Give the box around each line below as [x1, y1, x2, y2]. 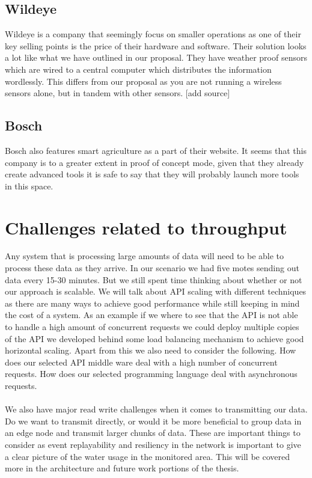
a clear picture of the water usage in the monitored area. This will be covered [5, 450, 290, 462]
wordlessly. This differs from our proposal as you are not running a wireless [5, 75, 282, 87]
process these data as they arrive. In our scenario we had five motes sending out [5, 262, 299, 274]
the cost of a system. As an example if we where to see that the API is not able [5, 308, 298, 321]
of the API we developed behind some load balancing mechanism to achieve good [5, 332, 304, 345]
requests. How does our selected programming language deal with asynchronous [5, 367, 298, 380]
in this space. [5, 179, 54, 192]
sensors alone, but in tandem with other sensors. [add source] [5, 87, 230, 99]
